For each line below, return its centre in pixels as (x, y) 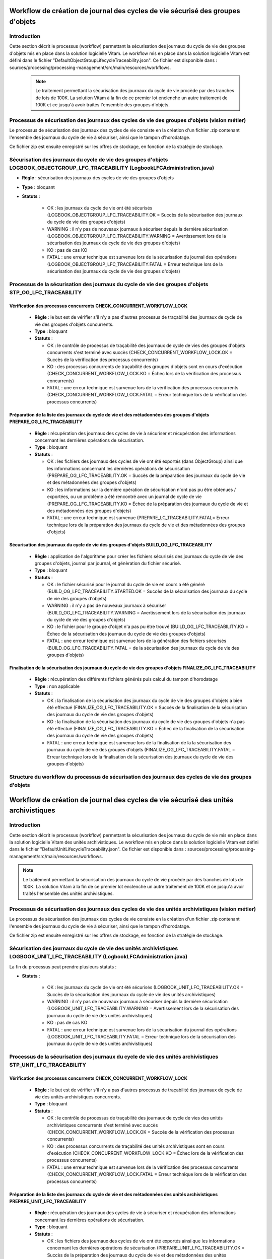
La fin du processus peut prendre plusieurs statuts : (63, 966)
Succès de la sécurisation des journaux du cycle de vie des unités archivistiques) (131, 994)
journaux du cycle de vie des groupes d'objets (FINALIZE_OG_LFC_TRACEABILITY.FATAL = (141, 750)
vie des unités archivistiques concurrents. (78, 1097)
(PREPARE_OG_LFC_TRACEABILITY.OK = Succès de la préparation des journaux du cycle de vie (146, 475)
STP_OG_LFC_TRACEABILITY (46, 292)
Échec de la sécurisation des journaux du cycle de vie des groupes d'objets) (126, 634)
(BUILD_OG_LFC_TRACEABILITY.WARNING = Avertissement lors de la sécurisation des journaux (147, 612)
